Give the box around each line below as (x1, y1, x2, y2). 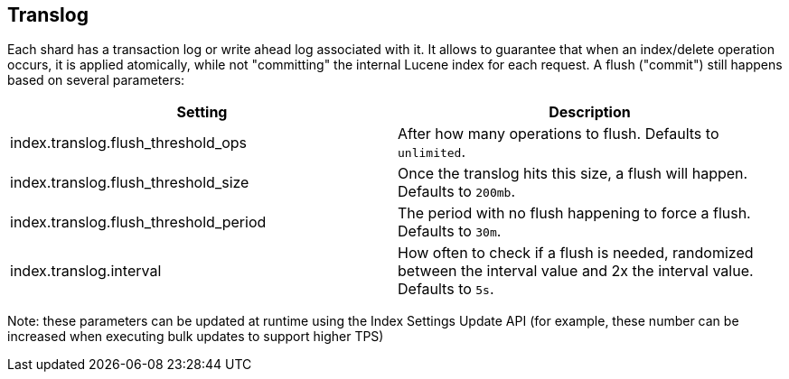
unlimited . (398, 143, 466, 162)
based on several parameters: (7, 72, 185, 88)
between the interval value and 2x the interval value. (398, 262, 754, 281)
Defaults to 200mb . (398, 182, 516, 201)
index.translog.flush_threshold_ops (10, 134, 248, 153)
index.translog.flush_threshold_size (10, 173, 249, 192)
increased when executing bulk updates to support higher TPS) (7, 328, 384, 345)
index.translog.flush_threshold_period (10, 213, 267, 232)
